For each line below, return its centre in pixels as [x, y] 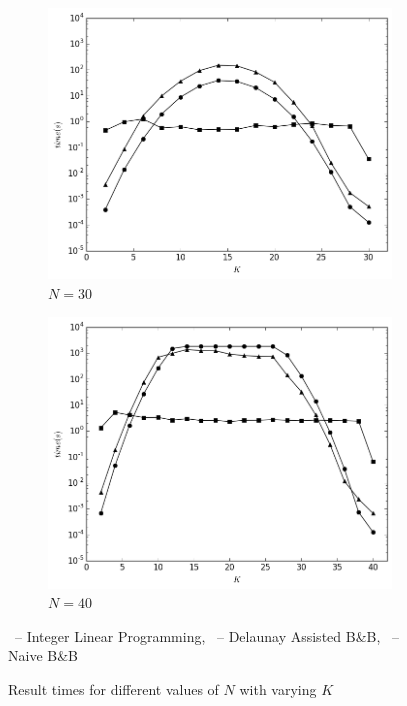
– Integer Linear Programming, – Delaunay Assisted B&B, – [207, 635]
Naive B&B [43, 655]
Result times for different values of [113, 689]
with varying [278, 689]
